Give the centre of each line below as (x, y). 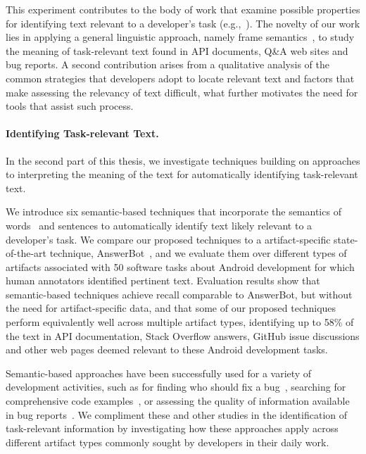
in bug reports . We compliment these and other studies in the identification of (177, 414)
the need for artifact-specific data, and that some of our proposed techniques (171, 308)
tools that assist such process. (70, 106)
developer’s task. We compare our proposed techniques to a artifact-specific (168, 239)
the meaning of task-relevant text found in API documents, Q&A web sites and (177, 50)
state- (346, 239)
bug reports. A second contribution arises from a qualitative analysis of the (168, 64)
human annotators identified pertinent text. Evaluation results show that (163, 280)
